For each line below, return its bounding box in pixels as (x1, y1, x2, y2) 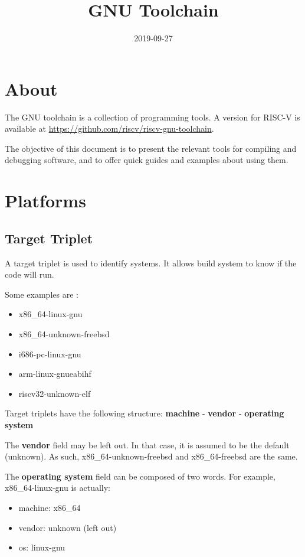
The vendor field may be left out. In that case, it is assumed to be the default (5, 438, 290, 451)
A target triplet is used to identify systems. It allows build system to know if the (5, 256, 297, 269)
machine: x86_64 (18, 501, 81, 513)
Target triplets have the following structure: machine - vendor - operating (5, 407, 284, 419)
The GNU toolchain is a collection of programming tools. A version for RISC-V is (5, 110, 300, 123)
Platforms (5, 188, 86, 213)
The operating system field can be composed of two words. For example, (5, 470, 276, 482)
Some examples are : (5, 288, 78, 300)
